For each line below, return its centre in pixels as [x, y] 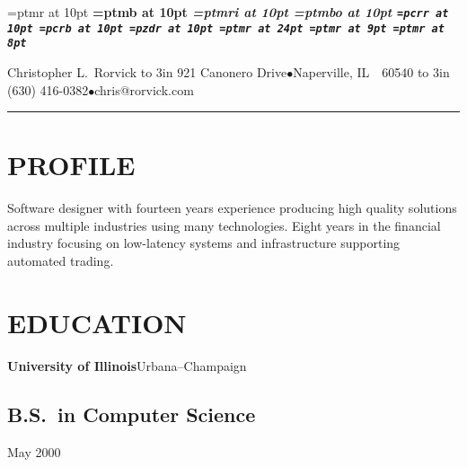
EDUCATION [97, 322]
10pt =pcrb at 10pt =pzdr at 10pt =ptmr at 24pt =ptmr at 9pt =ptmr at [226, 28]
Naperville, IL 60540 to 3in [371, 71]
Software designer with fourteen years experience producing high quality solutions [232, 208]
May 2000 [34, 451]
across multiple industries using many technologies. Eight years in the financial [224, 225]
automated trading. [61, 261]
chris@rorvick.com [144, 89]
